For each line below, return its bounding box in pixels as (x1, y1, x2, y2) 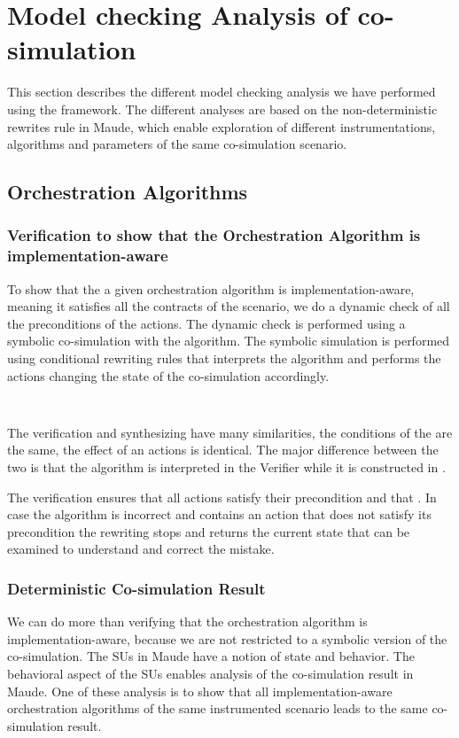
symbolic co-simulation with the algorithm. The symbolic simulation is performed (7, 331, 450, 350)
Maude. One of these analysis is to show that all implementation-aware (7, 681, 393, 700)
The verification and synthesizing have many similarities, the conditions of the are (7, 423, 453, 441)
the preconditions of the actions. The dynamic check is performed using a (7, 314, 406, 332)
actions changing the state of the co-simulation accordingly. (7, 366, 330, 385)
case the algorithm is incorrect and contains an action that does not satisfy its (7, 505, 432, 524)
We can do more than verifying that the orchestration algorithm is (7, 612, 368, 631)
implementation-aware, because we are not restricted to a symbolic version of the (7, 629, 447, 648)
